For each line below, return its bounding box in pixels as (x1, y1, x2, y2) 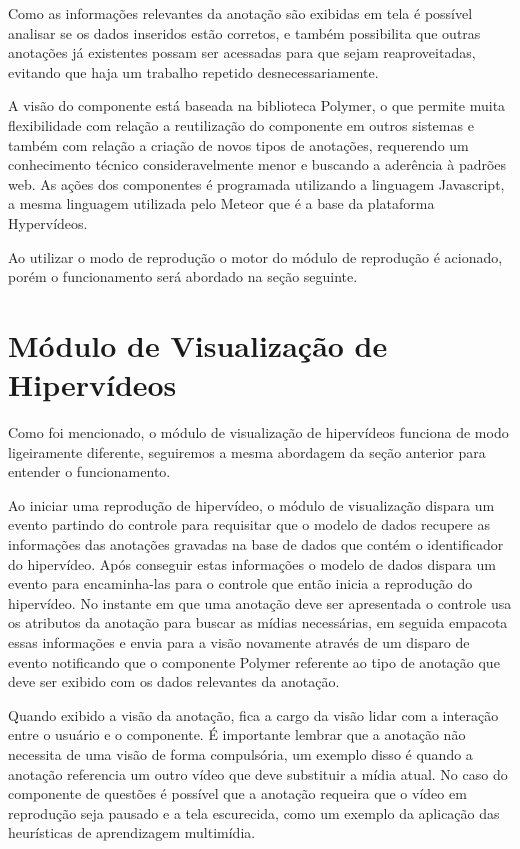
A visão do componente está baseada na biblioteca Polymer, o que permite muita (8, 95, 506, 116)
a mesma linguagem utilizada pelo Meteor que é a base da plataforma (8, 193, 435, 214)
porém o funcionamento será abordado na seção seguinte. (8, 266, 358, 287)
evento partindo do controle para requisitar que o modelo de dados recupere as (8, 514, 490, 535)
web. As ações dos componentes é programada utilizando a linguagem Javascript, (8, 173, 505, 194)
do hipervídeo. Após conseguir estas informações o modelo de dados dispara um (8, 553, 496, 574)
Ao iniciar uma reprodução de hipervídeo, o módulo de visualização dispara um (8, 494, 495, 515)
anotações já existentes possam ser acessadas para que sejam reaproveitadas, (8, 42, 476, 63)
